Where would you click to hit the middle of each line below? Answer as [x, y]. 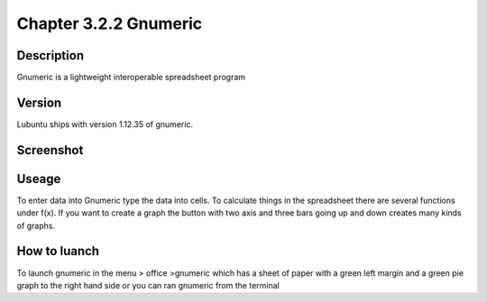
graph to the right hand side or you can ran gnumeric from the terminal [148, 285]
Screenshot [50, 150]
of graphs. [36, 225]
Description [51, 55]
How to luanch [58, 251]
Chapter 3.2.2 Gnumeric [110, 23]
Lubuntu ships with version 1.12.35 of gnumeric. [105, 124]
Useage [39, 179]
